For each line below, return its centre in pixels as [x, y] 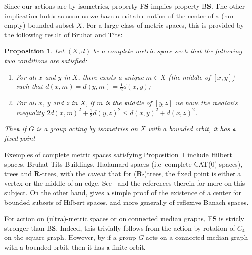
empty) [15, 25]
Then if [16, 128]
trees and [18, 173]
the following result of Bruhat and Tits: [63, 34]
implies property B [179, 6]
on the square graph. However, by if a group [70, 237]
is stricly [232, 218]
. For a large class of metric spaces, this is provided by [163, 25]
